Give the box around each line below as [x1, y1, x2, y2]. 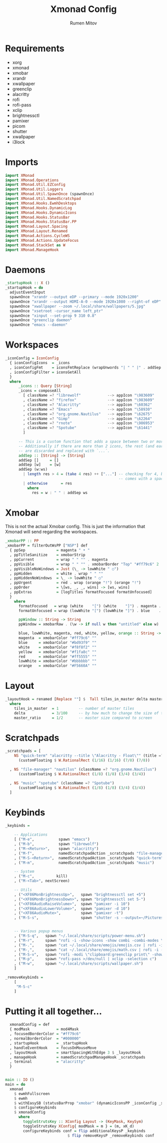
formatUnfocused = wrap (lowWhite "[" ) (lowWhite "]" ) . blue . [18, 608, 162, 613]
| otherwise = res [23, 481, 72, 486]
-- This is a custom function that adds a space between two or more [18, 439, 166, 444]
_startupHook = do [5, 285, 43, 290]
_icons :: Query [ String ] [18, 384, 72, 389]
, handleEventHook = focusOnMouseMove [9, 1045, 97, 1050]
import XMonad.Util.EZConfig [5, 182, 66, 187]
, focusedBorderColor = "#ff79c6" [9, 1032, 81, 1037]
